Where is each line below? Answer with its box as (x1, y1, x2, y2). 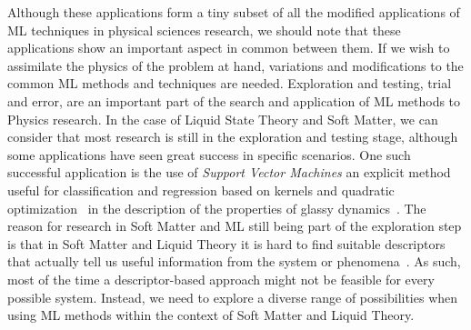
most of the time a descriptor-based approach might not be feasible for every (7, 269, 435, 288)
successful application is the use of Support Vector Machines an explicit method (7, 163, 451, 182)
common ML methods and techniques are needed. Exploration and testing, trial (7, 74, 452, 93)
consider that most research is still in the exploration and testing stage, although (7, 127, 458, 146)
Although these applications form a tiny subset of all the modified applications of (7, 3, 460, 21)
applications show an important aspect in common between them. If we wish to (7, 38, 450, 57)
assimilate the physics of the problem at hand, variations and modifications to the (7, 55, 464, 75)
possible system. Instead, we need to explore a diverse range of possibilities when (7, 287, 458, 306)
